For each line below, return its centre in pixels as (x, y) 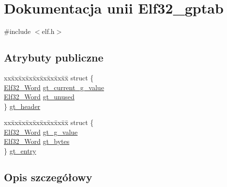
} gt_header (22, 106)
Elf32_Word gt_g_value (41, 132)
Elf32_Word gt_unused (39, 97)
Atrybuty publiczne (54, 57)
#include (17, 31)
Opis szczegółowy (48, 177)
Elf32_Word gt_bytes (37, 141)
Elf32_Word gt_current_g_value (54, 87)
